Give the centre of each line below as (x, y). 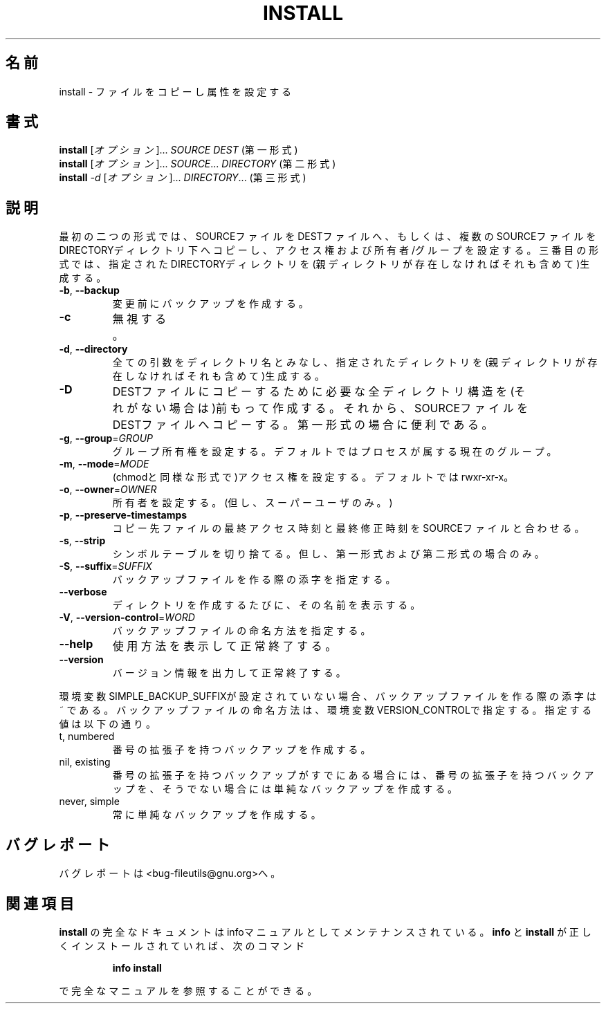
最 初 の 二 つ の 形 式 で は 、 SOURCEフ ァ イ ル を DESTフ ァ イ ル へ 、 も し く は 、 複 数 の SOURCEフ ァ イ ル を (328, 237)
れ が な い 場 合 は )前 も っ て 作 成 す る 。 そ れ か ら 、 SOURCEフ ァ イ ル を (320, 408)
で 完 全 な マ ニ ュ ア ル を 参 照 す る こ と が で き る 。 (188, 990)
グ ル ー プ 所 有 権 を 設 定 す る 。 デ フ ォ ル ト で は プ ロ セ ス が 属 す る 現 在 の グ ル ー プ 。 (334, 452)
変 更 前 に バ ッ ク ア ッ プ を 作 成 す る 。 (210, 304)
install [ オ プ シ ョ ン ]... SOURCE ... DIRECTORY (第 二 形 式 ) (198, 164)
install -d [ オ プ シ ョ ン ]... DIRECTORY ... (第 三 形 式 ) (183, 178)
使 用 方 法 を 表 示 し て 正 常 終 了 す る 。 (224, 646)
